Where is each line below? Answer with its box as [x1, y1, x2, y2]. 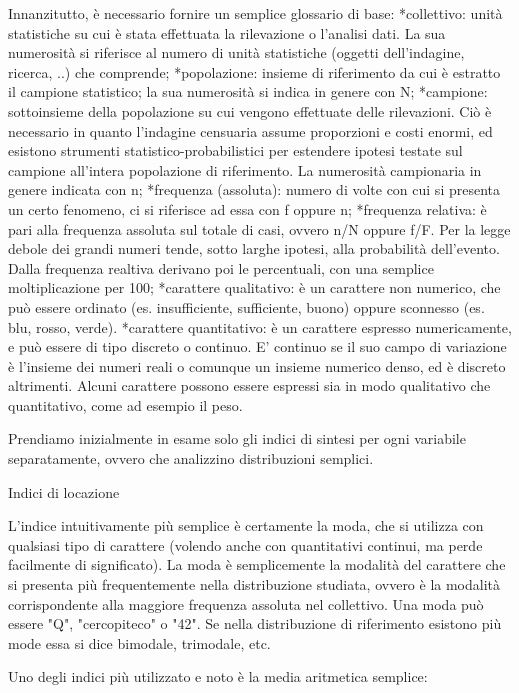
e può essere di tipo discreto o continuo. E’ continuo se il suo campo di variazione [8, 336, 507, 357]
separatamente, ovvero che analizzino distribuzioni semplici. [8, 448, 374, 469]
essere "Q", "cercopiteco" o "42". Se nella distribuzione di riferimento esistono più [8, 613, 502, 634]
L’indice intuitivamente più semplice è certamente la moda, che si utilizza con [8, 515, 484, 536]
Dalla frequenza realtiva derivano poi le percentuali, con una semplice [8, 257, 434, 278]
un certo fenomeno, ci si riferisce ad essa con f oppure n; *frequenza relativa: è [8, 198, 487, 219]
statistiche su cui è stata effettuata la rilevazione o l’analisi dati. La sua [8, 22, 446, 43]
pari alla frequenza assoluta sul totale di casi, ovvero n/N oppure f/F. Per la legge [8, 218, 511, 239]
